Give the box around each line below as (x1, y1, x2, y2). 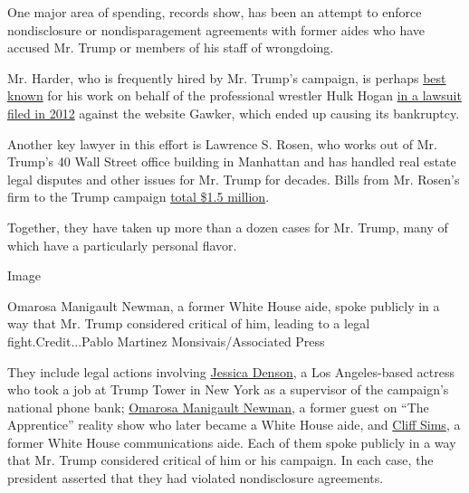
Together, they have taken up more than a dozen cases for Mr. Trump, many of (7, 217, 448, 236)
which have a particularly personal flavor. (7, 235, 237, 254)
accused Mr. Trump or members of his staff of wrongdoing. (7, 38, 334, 57)
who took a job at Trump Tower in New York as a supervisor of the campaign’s (7, 380, 449, 399)
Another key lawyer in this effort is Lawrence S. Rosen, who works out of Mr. (7, 134, 437, 153)
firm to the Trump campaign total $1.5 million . (7, 187, 270, 206)
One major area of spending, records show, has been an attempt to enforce (7, 3, 422, 21)
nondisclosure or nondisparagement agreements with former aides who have (7, 20, 426, 39)
